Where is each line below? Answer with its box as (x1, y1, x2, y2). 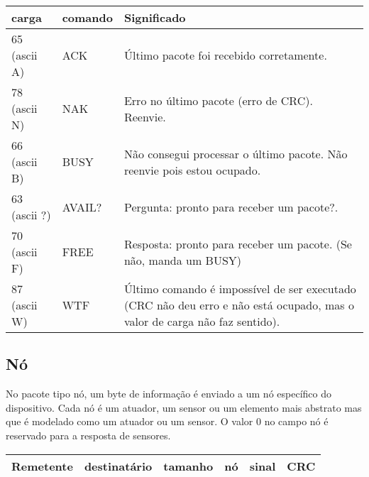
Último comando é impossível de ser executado (123, 280, 356, 297)
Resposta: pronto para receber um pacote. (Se (123, 235, 352, 252)
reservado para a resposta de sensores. (6, 427, 171, 442)
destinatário (84, 457, 153, 474)
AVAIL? (62, 198, 102, 215)
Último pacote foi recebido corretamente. (123, 47, 327, 63)
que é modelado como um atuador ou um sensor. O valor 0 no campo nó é (6, 414, 329, 429)
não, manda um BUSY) (123, 251, 242, 268)
